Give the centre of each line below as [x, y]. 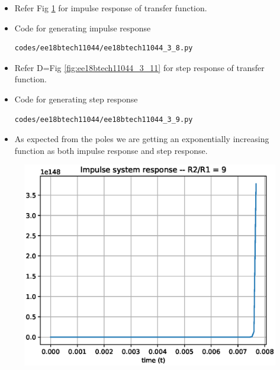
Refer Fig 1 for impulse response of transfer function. [111, 8]
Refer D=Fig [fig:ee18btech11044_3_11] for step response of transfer [139, 67]
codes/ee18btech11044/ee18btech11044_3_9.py [104, 119]
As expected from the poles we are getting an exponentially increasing [142, 139]
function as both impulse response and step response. [111, 150]
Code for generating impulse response [83, 28]
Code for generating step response [76, 99]
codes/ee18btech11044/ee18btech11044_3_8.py [104, 48]
